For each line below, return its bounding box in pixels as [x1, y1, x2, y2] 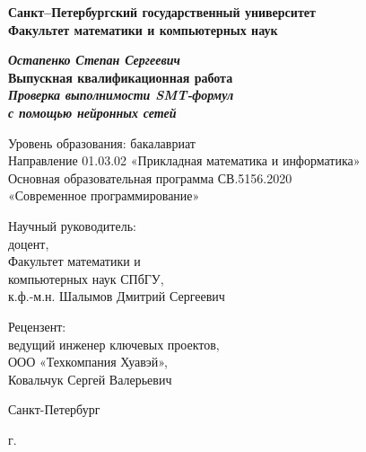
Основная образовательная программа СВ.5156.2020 [8, 168, 292, 187]
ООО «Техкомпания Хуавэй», [8, 352, 168, 371]
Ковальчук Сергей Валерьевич [8, 369, 172, 388]
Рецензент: [8, 316, 66, 335]
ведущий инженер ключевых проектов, [8, 334, 220, 353]
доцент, [8, 234, 49, 253]
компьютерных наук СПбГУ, [8, 269, 164, 288]
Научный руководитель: [8, 216, 136, 235]
